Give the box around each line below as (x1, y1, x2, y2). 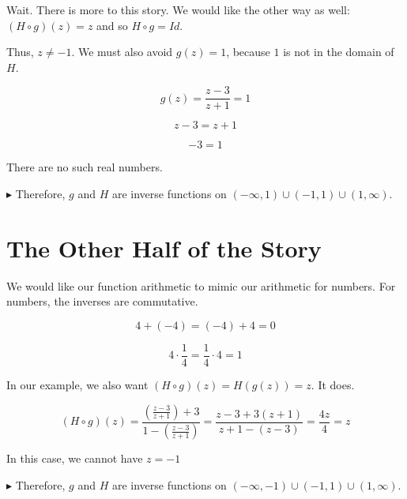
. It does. (311, 377, 355, 392)
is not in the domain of (283, 43, 394, 60)
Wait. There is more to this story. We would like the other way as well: (6, 2, 350, 17)
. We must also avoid (71, 43, 173, 60)
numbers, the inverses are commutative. (6, 293, 198, 310)
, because (226, 43, 270, 60)
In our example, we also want (6, 377, 149, 392)
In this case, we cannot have (6, 450, 143, 467)
